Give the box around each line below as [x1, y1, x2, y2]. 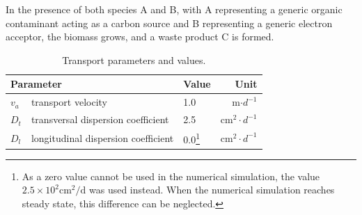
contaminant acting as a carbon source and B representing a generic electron [6, 15, 333, 30]
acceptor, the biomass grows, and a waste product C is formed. [6, 29, 274, 44]
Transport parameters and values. [62, 52, 206, 67]
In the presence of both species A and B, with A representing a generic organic [6, 2, 343, 16]
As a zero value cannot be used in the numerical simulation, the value [22, 168, 320, 183]
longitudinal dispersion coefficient [31, 130, 174, 145]
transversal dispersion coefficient [31, 112, 169, 127]
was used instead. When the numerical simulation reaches [88, 182, 335, 197]
